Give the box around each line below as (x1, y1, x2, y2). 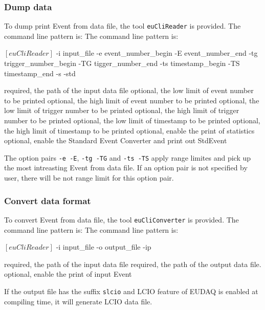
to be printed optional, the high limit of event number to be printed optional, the (4, 95, 259, 105)
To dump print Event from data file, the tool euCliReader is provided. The (4, 20, 241, 31)
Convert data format (4, 194, 91, 207)
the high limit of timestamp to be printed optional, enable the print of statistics (4, 125, 255, 136)
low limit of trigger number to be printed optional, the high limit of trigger (4, 105, 239, 116)
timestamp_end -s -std (4, 68, 76, 78)
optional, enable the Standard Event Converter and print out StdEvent (4, 135, 227, 146)
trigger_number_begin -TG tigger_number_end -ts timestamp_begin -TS (4, 58, 240, 69)
